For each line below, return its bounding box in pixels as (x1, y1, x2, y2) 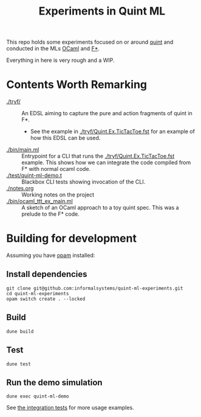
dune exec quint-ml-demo (6, 393, 69, 399)
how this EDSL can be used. (30, 135, 101, 142)
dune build (6, 329, 34, 335)
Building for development (6, 232, 137, 245)
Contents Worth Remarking (6, 78, 148, 92)
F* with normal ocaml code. (21, 165, 91, 173)
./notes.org (6, 185, 34, 192)
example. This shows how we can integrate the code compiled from (21, 159, 191, 166)
